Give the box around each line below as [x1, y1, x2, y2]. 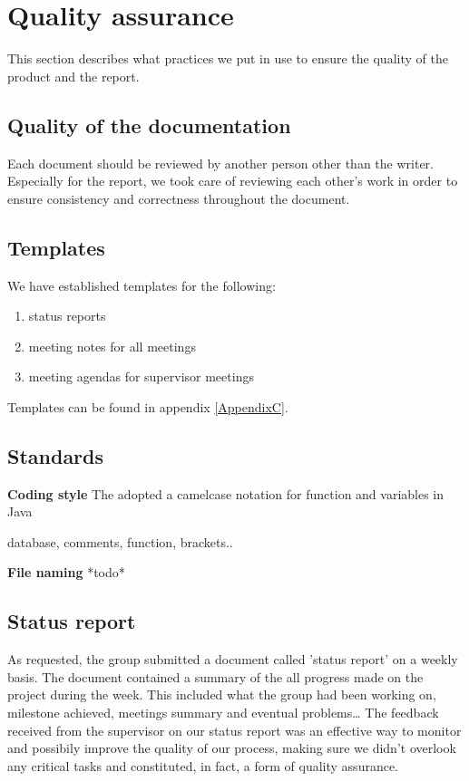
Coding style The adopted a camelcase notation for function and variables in [7, 484, 445, 503]
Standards [7, 441, 104, 469]
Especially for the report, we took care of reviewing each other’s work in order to [7, 171, 458, 190]
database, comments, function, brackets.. [7, 532, 233, 551]
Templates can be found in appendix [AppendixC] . [7, 397, 288, 416]
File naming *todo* [7, 563, 125, 582]
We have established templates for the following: [7, 275, 276, 294]
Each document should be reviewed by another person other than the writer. [7, 153, 434, 172]
